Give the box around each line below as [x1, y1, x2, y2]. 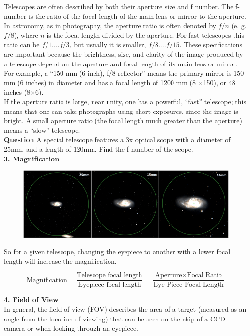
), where [14, 30, 38, 40]
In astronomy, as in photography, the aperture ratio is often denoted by [4, 20, 216, 31]
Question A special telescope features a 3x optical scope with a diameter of [4, 134, 231, 144]
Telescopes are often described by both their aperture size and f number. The [4, 1, 234, 11]
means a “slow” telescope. [4, 125, 80, 135]
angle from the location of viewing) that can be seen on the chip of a [4, 313, 208, 323]
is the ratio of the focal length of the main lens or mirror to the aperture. [28, 11, 246, 21]
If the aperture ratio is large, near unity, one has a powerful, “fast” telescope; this [4, 96, 246, 106]
